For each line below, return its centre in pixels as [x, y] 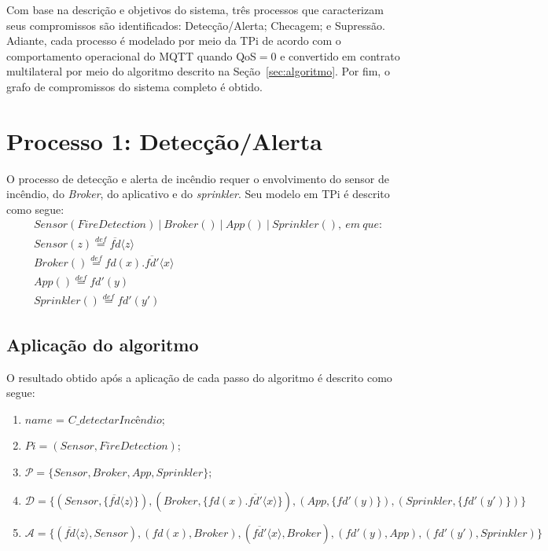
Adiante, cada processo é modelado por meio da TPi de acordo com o [174, 40]
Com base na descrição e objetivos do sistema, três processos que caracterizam [195, 9]
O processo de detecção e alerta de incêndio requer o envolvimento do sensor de [198, 178]
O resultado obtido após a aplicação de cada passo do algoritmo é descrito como [199, 377]
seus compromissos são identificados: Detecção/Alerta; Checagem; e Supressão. [196, 25]
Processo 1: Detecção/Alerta [164, 140]
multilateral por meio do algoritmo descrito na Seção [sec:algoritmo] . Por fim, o [198, 71]
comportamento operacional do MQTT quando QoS [131, 55]
